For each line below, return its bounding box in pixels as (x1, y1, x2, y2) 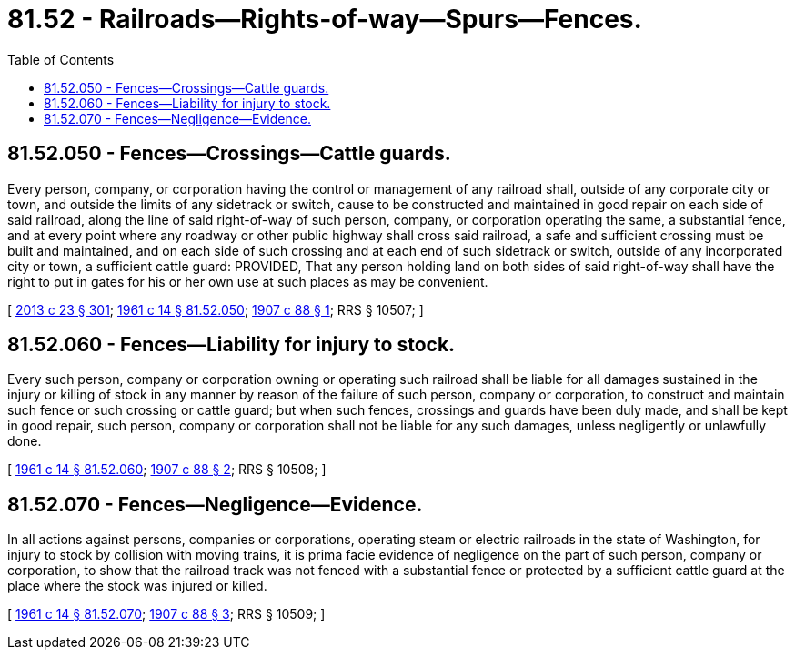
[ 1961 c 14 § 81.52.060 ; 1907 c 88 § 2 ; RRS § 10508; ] (7, 461, 327, 478)
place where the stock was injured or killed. (7, 578, 267, 594)
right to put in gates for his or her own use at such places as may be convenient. (7, 273, 488, 289)
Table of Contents (7, 51, 115, 67)
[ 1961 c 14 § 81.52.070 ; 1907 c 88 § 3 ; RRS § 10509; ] (7, 606, 326, 622)
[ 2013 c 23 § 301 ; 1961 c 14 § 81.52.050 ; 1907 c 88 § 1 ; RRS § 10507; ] (7, 301, 424, 318)
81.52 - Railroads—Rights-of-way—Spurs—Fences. (7, 4, 642, 35)
